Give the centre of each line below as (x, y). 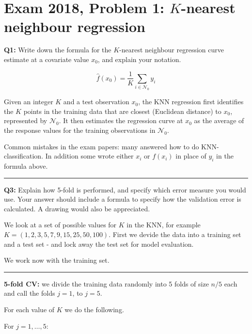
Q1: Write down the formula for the (58, 50)
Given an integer (29, 102)
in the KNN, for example (164, 225)
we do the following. (94, 309)
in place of (191, 156)
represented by (26, 120)
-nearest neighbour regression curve (172, 50)
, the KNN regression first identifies (191, 102)
